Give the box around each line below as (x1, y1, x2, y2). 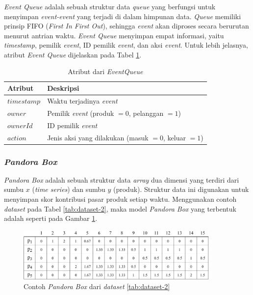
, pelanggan (128, 107, 164, 118)
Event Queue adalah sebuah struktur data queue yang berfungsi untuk (4, 1, 216, 11)
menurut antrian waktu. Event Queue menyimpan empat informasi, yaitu (4, 30, 224, 40)
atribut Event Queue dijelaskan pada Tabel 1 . (4, 49, 142, 59)
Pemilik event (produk (47, 107, 114, 118)
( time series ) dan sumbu (32, 184, 105, 194)
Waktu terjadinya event (47, 96, 118, 106)
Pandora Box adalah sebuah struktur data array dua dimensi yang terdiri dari (4, 174, 239, 185)
